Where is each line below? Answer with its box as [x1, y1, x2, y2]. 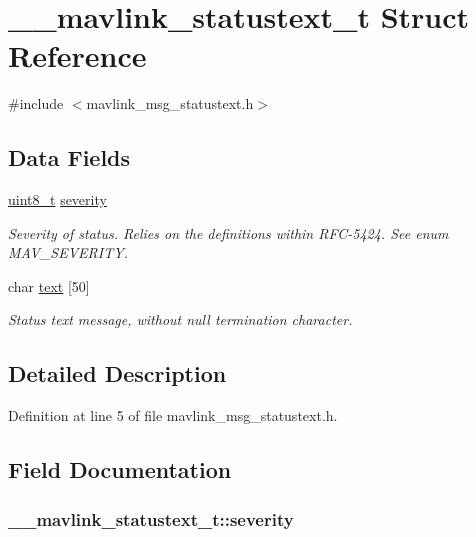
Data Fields [8, 142, 131, 173]
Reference [8, 35, 147, 76]
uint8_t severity [8, 189, 107, 210]
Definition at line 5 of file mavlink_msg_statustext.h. [8, 405, 338, 426]
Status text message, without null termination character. [8, 309, 353, 330]
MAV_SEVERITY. [8, 242, 128, 263]
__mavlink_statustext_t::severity [8, 506, 294, 531]
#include [8, 93, 64, 114]
